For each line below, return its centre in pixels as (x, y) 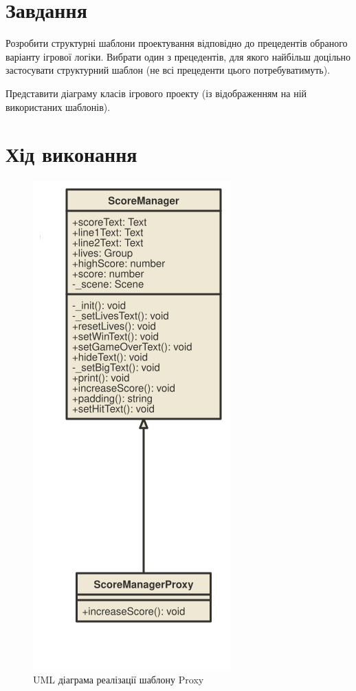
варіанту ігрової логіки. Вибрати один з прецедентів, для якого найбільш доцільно (178, 56)
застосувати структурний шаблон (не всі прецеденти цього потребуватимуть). (168, 70)
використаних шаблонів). (58, 106)
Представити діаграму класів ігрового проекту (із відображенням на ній (156, 93)
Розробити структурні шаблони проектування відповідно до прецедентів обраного (177, 43)
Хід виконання (71, 154)
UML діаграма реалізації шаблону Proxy (119, 679)
